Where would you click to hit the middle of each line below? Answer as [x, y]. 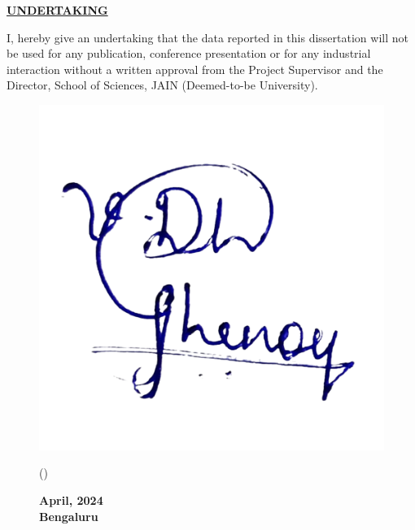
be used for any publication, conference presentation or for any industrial [189, 53]
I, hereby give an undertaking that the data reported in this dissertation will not [207, 37]
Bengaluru [69, 516]
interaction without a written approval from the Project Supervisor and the [195, 69]
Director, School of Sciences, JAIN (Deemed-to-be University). [162, 85]
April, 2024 [71, 500]
